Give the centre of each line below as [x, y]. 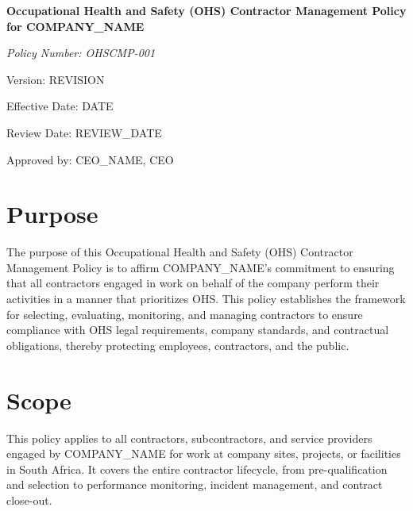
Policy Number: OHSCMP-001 [81, 53]
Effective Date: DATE [60, 106]
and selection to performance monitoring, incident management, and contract [195, 484]
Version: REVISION [56, 79]
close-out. [29, 499]
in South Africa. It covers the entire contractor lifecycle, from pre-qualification [197, 469]
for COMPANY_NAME [75, 26]
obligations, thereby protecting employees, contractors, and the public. [178, 345]
